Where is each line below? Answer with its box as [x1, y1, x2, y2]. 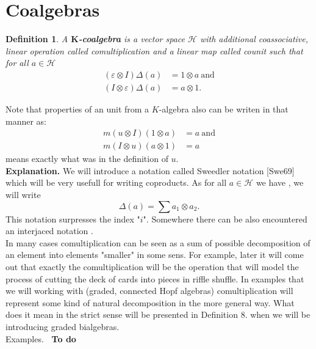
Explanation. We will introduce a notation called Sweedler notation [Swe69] [5, 164, 295, 177]
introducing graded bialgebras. [5, 320, 120, 332]
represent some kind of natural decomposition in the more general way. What [5, 296, 295, 309]
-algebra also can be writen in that [159, 102, 289, 115]
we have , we [256, 176, 304, 189]
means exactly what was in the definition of [5, 152, 168, 165]
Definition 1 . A [5, 32, 68, 45]
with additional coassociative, [199, 32, 309, 45]
